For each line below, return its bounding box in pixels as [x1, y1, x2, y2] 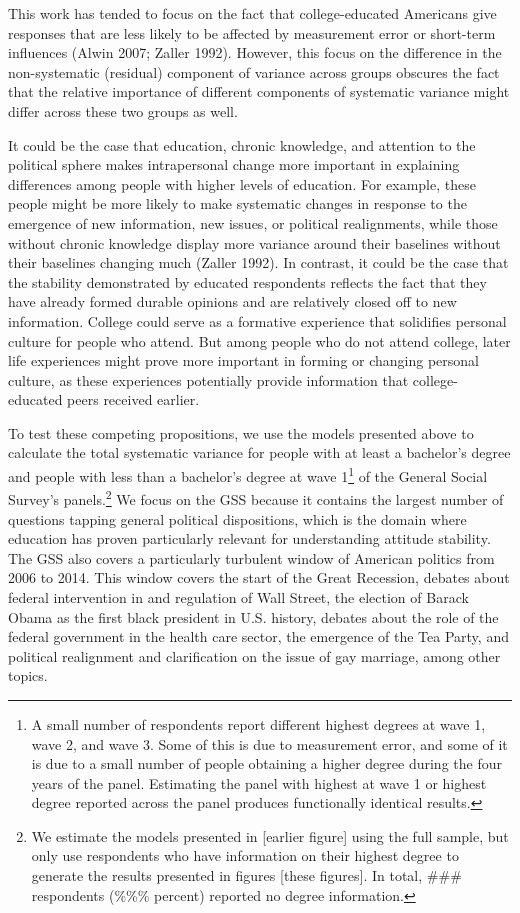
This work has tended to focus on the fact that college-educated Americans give [8, 3, 497, 23]
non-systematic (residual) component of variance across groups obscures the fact [8, 61, 500, 82]
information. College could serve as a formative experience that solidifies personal [8, 310, 507, 331]
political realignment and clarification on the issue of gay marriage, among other [8, 645, 501, 666]
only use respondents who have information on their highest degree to [31, 845, 459, 866]
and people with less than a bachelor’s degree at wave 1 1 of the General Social [8, 463, 488, 486]
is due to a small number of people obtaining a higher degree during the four [31, 753, 502, 774]
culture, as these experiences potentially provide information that [8, 369, 409, 390]
